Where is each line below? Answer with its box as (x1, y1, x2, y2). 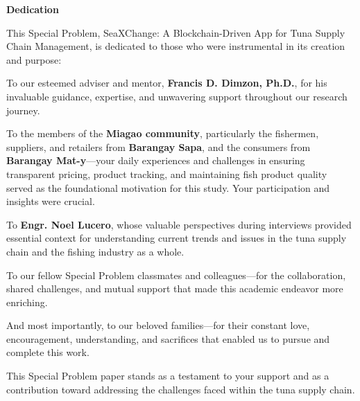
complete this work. (6, 345, 89, 359)
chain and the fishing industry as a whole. (6, 244, 185, 258)
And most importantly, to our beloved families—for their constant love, (6, 318, 310, 332)
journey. (6, 103, 40, 117)
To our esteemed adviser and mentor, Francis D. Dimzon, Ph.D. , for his (6, 75, 327, 90)
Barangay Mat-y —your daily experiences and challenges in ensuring (6, 153, 305, 168)
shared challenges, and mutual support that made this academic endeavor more (6, 281, 343, 296)
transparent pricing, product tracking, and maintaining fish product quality (6, 166, 327, 181)
